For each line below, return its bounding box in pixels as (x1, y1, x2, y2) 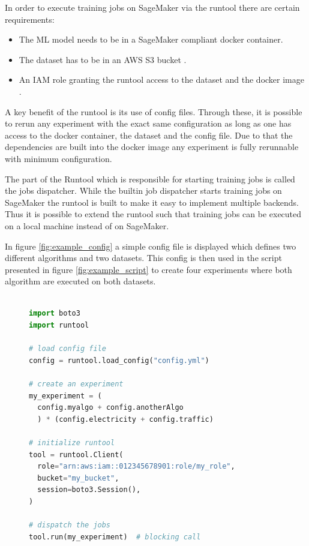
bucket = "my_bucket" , (37, 473, 119, 482)
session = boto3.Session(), (37, 485, 141, 494)
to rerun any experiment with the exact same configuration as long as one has (5, 117, 292, 130)
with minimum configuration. (5, 152, 112, 164)
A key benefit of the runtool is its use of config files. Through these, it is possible (5, 105, 302, 118)
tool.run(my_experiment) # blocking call (29, 532, 201, 541)
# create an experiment (29, 380, 124, 389)
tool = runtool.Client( (29, 450, 124, 459)
